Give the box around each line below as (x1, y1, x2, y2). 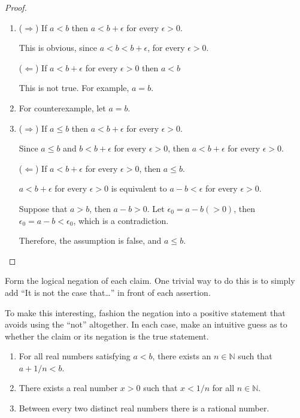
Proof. (5, 1, 27, 13)
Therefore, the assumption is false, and (19, 234, 162, 247)
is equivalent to (111, 182, 167, 195)
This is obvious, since (19, 41, 97, 54)
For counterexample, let (19, 101, 106, 114)
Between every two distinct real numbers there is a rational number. (19, 402, 269, 414)
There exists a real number (19, 381, 118, 394)
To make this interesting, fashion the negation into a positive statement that (5, 306, 286, 319)
